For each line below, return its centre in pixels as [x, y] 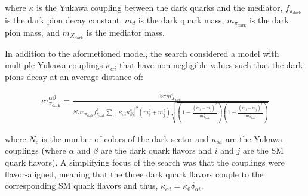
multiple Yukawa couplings [54, 65]
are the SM [263, 150]
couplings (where [36, 150]
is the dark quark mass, [181, 19]
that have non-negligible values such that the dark [211, 65]
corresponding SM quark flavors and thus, [81, 186]
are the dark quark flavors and [156, 150]
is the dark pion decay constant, [64, 19]
